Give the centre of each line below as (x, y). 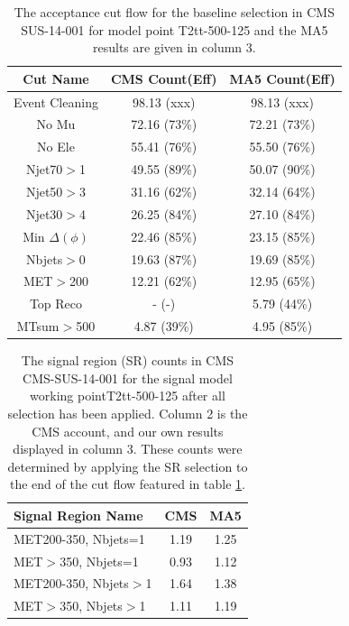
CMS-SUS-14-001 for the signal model (128, 377)
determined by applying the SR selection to (128, 466)
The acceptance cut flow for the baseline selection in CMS (174, 12)
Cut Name (56, 78)
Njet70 (44, 169)
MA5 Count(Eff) (282, 78)
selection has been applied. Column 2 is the (128, 413)
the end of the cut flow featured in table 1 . (127, 484)
